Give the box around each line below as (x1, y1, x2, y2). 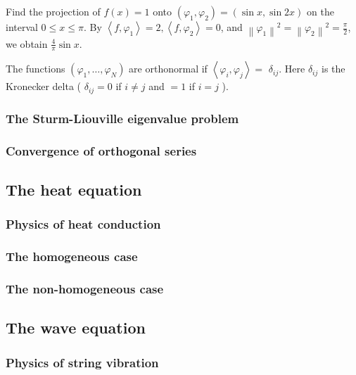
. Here (279, 61, 305, 76)
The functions (6, 61, 65, 76)
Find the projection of (6, 4, 101, 18)
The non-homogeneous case (6, 279, 164, 297)
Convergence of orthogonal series (6, 141, 197, 159)
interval (6, 20, 38, 34)
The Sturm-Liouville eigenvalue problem (6, 109, 239, 127)
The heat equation (6, 178, 142, 200)
